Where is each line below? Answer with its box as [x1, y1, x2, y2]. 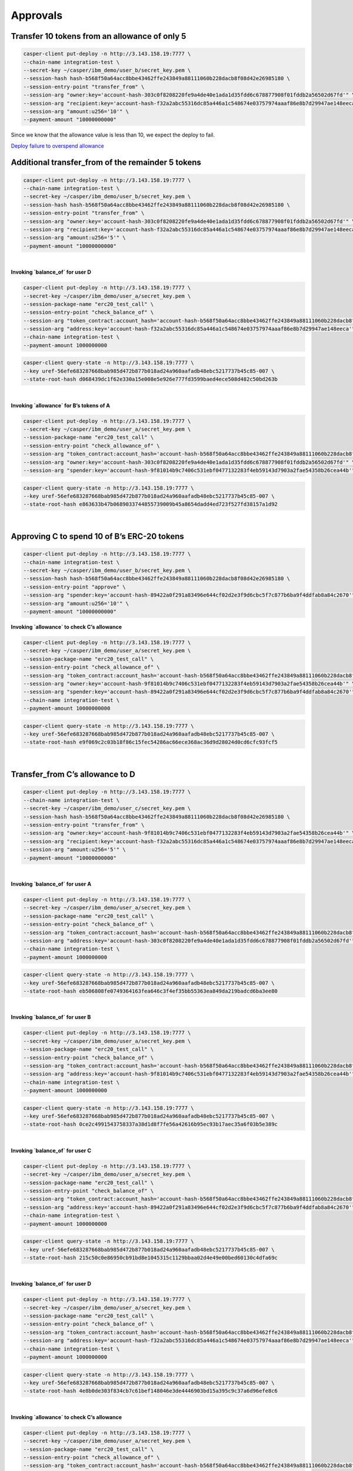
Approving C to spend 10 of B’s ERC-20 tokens [11, 531, 185, 541]
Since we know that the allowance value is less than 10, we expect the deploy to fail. [11, 131, 215, 138]
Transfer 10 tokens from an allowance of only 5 [11, 31, 187, 41]
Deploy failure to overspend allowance [11, 142, 104, 149]
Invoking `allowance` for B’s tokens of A [11, 402, 111, 409]
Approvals [11, 9, 63, 22]
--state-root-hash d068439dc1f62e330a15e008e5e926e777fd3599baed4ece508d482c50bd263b [23, 376, 278, 382]
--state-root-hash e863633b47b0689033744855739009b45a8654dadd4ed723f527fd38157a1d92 [23, 501, 278, 508]
